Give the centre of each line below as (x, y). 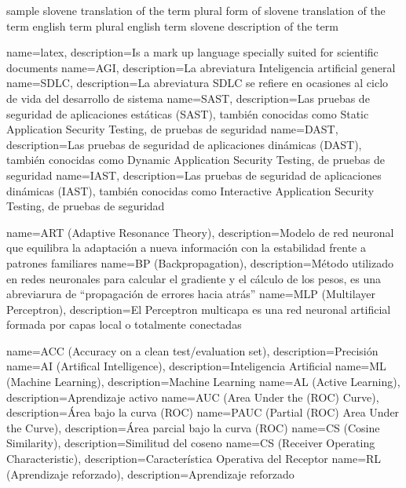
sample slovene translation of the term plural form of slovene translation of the (196, 10)
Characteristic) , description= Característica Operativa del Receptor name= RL (194, 459)
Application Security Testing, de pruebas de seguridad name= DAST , (172, 129)
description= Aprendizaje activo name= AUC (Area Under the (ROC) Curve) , (193, 397)
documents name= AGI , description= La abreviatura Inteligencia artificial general (201, 67)
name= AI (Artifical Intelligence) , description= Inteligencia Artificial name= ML (196, 366)
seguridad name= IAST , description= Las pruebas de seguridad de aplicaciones (194, 175)
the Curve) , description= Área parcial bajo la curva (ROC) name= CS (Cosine (193, 427)
